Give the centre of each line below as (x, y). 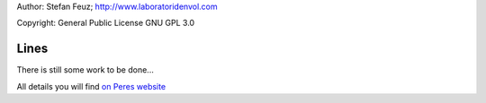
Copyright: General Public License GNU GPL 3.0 (106, 23)
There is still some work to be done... (85, 70)
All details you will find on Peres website (91, 86)
